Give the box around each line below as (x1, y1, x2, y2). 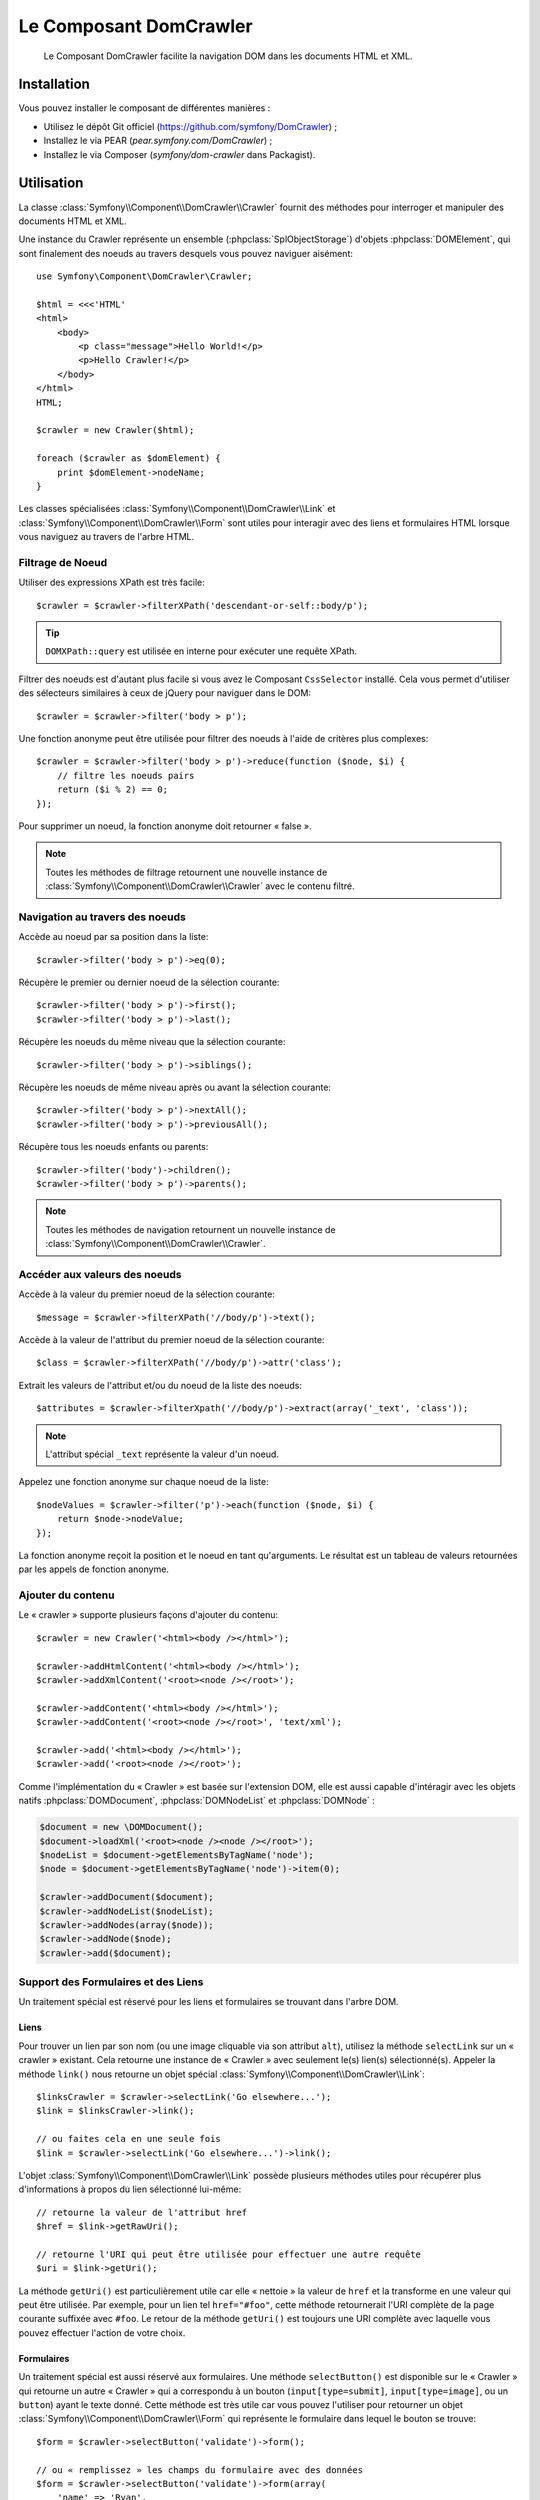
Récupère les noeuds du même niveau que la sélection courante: (18, 1036, 286, 1048)
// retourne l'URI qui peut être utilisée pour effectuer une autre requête (36, 2248, 422, 2260)
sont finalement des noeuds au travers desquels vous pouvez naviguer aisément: (18, 247, 354, 259)
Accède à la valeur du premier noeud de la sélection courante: (18, 1288, 275, 1300)
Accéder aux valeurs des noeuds (18, 1267, 182, 1281)
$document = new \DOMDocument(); (39, 1821, 204, 1833)
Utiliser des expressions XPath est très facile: (18, 576, 205, 589)
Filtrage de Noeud (18, 555, 108, 569)
